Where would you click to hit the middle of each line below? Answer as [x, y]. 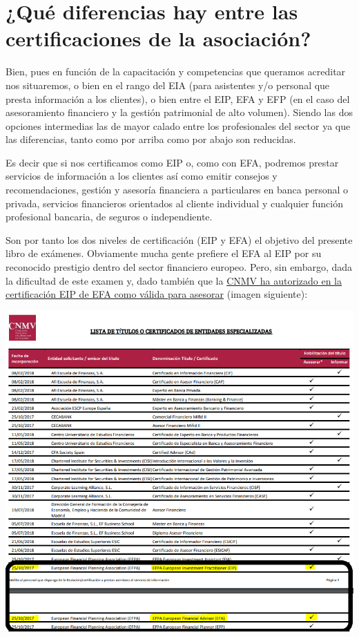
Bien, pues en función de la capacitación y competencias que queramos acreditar [176, 72]
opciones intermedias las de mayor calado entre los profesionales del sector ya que [178, 125]
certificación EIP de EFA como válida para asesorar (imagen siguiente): [157, 294]
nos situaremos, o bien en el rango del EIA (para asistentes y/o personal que [168, 85]
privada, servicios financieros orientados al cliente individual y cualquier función [175, 203]
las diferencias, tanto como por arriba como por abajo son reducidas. [151, 139]
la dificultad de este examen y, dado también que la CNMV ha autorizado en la [174, 280]
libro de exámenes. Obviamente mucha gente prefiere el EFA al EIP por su [164, 253]
